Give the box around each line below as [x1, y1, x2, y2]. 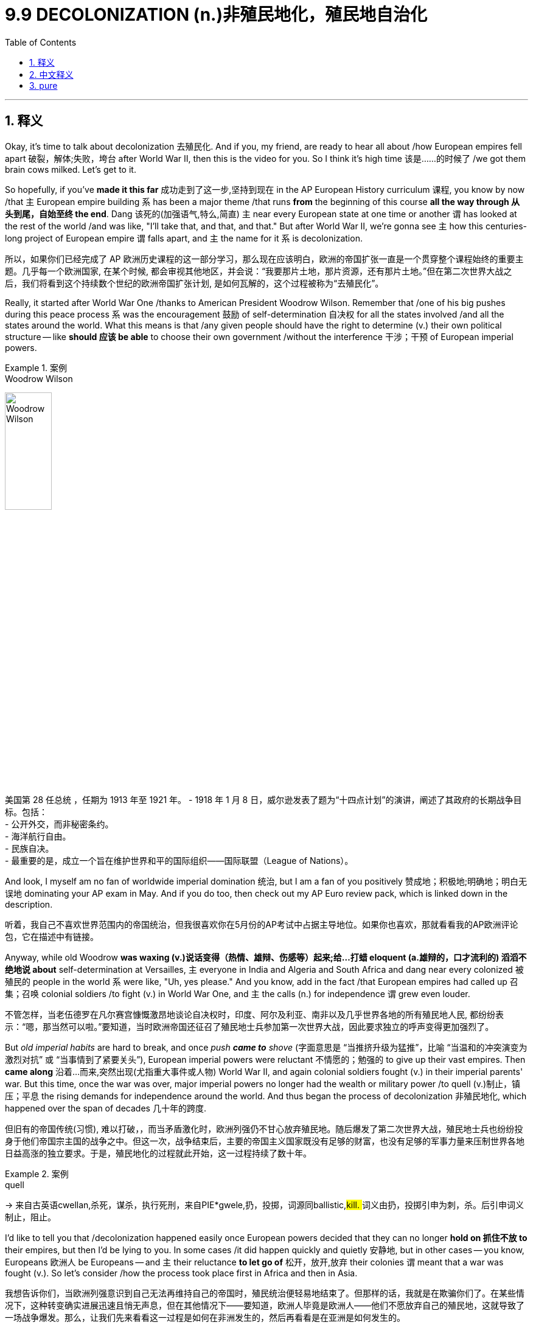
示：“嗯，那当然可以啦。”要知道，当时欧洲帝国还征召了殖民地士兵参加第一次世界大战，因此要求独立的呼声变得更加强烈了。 [5, 1021, 494, 1032]
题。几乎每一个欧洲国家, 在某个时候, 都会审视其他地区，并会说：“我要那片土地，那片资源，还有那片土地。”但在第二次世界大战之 [5, 265, 512, 276]
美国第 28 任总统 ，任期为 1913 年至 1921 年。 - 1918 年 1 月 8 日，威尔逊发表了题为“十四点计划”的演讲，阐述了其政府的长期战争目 [5, 795, 522, 805]
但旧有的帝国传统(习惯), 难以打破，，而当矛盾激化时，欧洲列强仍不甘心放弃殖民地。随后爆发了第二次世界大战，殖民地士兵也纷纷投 [5, 1124, 523, 1135]
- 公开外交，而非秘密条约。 [5, 819, 114, 830]
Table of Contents [5, 37, 77, 47]
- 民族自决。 [5, 843, 54, 854]
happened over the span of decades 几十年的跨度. [5, 1103, 206, 1114]
